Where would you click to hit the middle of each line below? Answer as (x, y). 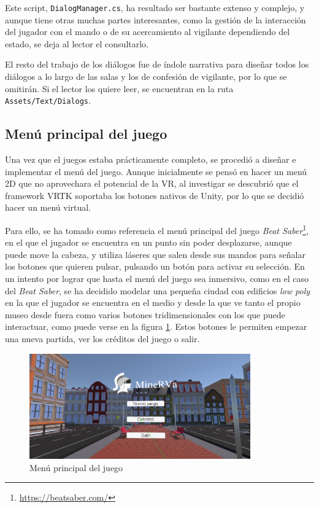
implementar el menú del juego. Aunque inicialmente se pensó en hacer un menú (156, 171)
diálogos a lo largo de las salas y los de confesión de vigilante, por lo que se (146, 76)
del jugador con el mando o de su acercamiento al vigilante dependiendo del (148, 32)
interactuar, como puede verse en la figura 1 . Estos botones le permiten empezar (156, 326)
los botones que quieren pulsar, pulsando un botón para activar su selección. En (155, 266)
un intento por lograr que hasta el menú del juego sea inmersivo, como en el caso (157, 279)
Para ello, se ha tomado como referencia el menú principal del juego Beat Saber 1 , (157, 229)
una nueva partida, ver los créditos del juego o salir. (102, 339)
